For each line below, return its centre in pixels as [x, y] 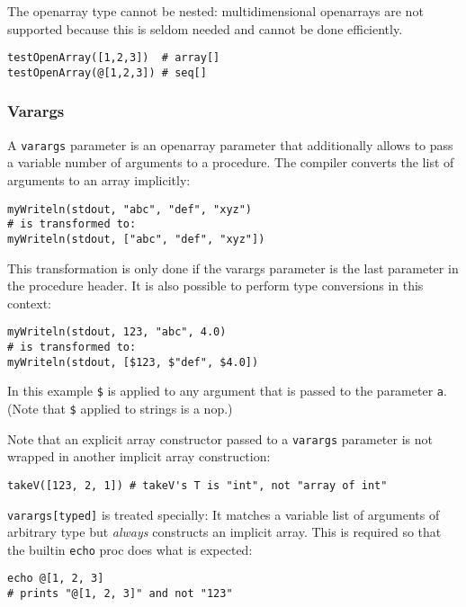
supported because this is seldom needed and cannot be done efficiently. [205, 28]
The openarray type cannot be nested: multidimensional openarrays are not [215, 11]
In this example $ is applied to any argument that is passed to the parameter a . [227, 391]
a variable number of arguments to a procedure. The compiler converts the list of [231, 162]
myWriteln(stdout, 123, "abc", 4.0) [117, 332]
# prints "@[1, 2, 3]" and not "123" [120, 594]
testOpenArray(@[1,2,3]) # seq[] [107, 72]
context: [29, 303]
